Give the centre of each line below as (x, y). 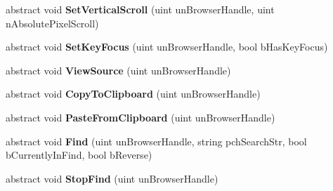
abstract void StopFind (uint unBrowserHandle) (112, 178)
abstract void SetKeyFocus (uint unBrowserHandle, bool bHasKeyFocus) (167, 47)
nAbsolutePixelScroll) (52, 23)
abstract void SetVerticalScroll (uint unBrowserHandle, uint (140, 9)
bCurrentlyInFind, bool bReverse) (79, 155)
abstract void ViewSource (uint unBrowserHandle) (118, 70)
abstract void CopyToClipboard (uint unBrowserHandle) (133, 94)
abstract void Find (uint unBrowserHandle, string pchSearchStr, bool (156, 141)
